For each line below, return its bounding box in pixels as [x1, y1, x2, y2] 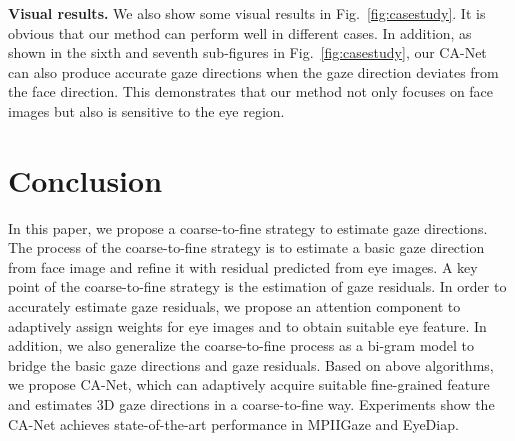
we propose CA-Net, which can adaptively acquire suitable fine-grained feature [8, 374, 490, 395]
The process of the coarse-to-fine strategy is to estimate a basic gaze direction [8, 237, 485, 258]
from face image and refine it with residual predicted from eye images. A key [8, 256, 478, 277]
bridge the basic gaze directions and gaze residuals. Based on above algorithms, [8, 354, 494, 375]
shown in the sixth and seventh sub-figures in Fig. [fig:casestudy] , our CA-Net [8, 42, 487, 63]
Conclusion [8, 159, 163, 200]
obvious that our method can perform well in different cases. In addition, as [8, 22, 472, 43]
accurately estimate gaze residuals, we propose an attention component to [8, 296, 461, 317]
